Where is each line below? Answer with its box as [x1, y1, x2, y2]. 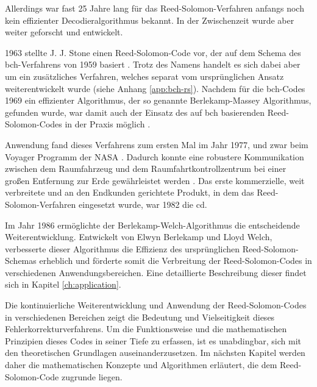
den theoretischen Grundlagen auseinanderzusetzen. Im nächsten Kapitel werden [5, 346, 305, 359]
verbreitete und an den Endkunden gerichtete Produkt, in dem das [5, 186, 254, 199]
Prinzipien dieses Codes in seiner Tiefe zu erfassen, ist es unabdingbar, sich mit [5, 334, 301, 347]
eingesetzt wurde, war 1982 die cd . [79, 197, 207, 210]
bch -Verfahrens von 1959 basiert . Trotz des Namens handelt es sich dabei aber [5, 58, 301, 71]
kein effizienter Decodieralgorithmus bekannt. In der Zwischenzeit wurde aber [5, 13, 294, 26]
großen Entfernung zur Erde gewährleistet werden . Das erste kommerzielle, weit [5, 174, 305, 186]
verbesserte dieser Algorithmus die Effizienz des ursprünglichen [5, 242, 240, 255]
